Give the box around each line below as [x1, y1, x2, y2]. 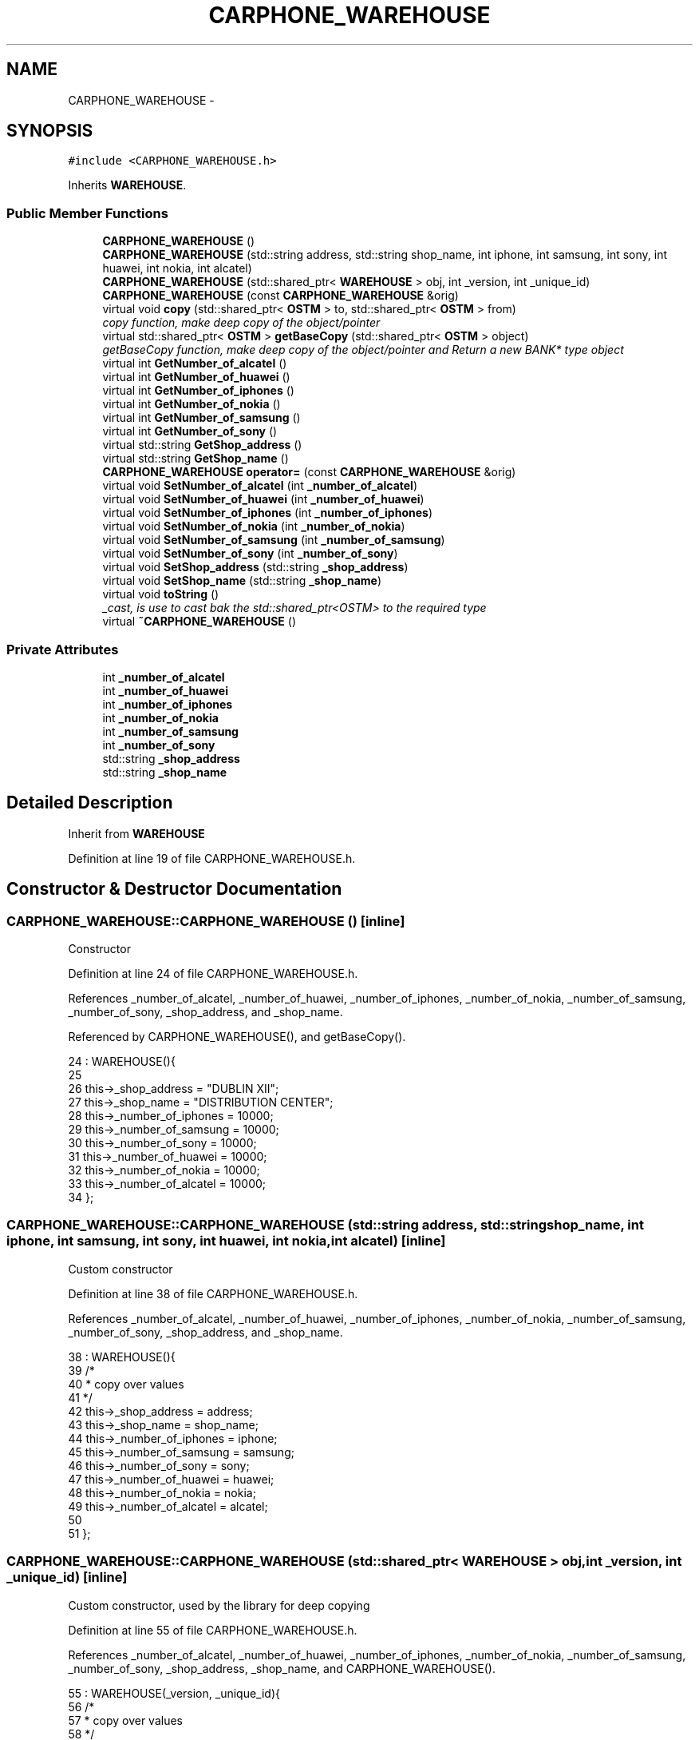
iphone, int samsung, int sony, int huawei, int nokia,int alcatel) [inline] [6, 1233, 446, 1249]
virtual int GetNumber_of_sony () [102, 424, 278, 439]
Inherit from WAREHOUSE [68, 826, 205, 840]
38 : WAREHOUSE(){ [68, 1349, 176, 1364]
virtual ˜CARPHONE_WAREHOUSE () [102, 614, 296, 629]
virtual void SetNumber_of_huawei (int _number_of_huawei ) [102, 492, 425, 507]
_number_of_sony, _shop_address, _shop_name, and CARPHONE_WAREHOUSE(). [68, 1661, 496, 1675]
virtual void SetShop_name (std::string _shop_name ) [102, 574, 382, 588]
